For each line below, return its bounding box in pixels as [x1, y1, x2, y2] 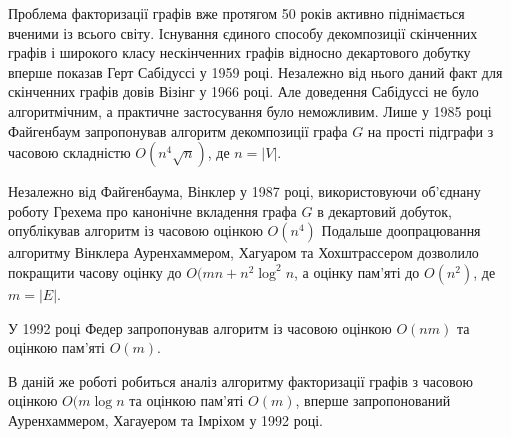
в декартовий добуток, [317, 200, 452, 221]
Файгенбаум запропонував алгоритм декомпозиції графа [8, 120, 348, 141]
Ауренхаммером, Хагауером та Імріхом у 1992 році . [8, 409, 323, 430]
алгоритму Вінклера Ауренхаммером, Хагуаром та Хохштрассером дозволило [8, 242, 479, 263]
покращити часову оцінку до [8, 261, 182, 282]
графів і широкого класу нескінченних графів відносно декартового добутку [8, 42, 471, 63]
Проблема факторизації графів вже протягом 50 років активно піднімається [8, 3, 465, 23]
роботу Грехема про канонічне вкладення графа [8, 200, 297, 221]
